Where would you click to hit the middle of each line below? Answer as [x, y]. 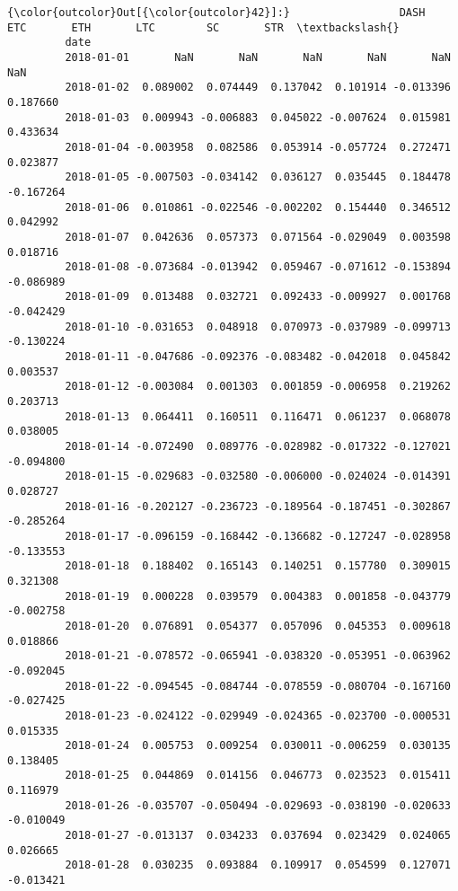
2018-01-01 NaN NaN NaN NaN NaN [258, 57]
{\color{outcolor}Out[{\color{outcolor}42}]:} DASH [216, 13]
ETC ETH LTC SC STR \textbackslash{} [203, 27]
